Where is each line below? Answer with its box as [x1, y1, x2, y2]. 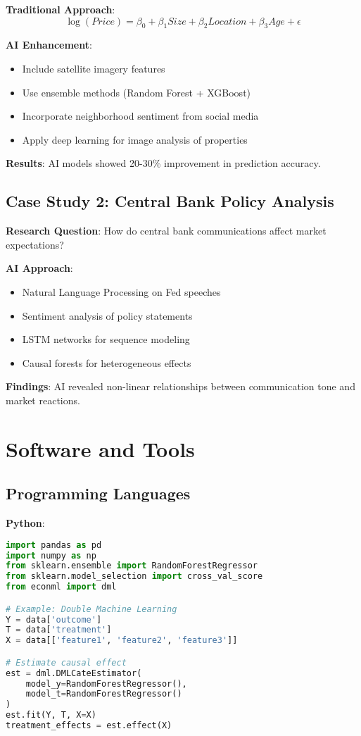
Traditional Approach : [6, 2, 115, 16]
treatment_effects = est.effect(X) [6, 721, 172, 731]
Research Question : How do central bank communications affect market [6, 223, 327, 238]
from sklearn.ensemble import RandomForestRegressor [6, 561, 258, 571]
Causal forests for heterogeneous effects [22, 355, 191, 370]
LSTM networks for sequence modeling [22, 332, 190, 347]
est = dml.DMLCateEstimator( [6, 668, 142, 678]
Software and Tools [6, 434, 195, 463]
